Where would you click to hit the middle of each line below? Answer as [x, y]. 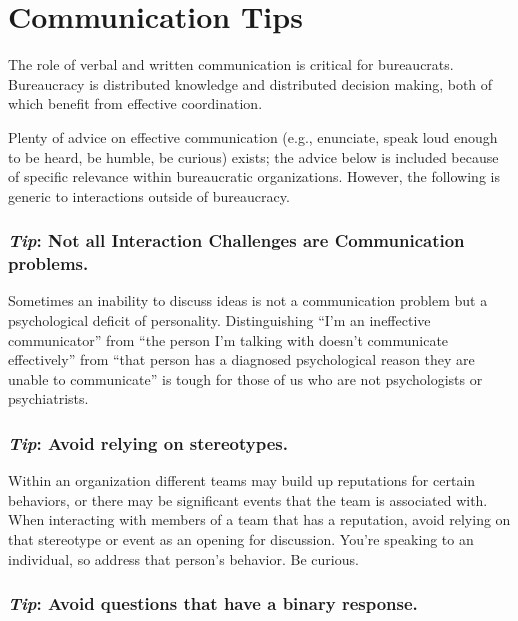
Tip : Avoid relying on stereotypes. [148, 442]
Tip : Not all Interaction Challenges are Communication [236, 240]
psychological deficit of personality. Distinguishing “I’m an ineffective [219, 320]
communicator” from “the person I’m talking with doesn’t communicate [228, 339]
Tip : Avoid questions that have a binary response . [213, 603]
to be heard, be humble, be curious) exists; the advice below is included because [253, 156]
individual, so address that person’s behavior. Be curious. [183, 558]
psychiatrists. [48, 398]
